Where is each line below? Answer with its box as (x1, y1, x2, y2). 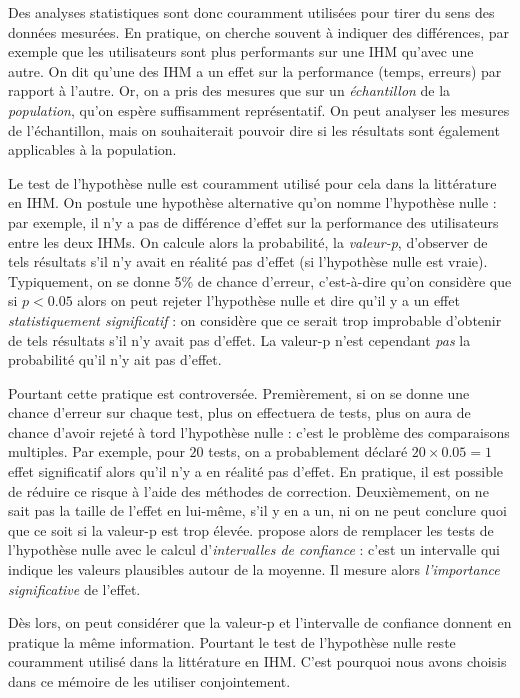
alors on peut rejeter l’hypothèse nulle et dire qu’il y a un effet (77, 290, 460, 311)
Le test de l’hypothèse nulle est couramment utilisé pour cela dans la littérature (8, 172, 497, 193)
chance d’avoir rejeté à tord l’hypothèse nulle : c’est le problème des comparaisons (8, 421, 510, 442)
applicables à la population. (8, 139, 177, 160)
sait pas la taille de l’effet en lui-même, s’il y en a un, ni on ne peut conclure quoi (8, 500, 507, 521)
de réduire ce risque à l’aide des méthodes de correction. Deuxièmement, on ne (8, 480, 489, 501)
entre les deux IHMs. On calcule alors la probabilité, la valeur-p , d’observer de (8, 231, 488, 252)
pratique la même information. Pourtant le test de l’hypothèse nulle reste (8, 631, 456, 652)
